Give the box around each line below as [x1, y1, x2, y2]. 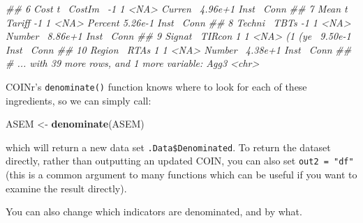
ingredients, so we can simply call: [6, 93, 151, 107]
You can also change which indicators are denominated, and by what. [6, 204, 302, 219]
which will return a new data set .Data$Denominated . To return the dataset [6, 139, 331, 154]
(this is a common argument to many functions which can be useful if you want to [6, 167, 357, 182]
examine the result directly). [6, 180, 127, 195]
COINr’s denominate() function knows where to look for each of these [6, 79, 307, 93]
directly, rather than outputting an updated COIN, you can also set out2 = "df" [6, 153, 354, 168]
